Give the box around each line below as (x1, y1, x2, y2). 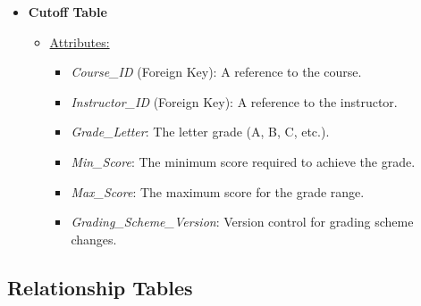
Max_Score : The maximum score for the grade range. (71, 182, 365, 201)
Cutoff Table (28, 3, 107, 21)
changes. (71, 229, 117, 248)
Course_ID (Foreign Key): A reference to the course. (71, 62, 362, 81)
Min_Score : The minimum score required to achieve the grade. (71, 152, 416, 170)
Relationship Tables (7, 273, 193, 301)
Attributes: (49, 32, 110, 51)
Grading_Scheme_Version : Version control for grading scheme (71, 212, 414, 231)
